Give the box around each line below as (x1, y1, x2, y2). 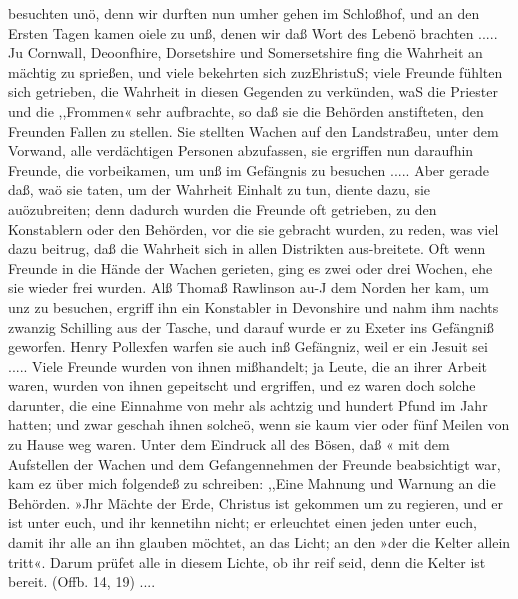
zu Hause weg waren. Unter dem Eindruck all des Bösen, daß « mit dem (8, 434, 450, 455)
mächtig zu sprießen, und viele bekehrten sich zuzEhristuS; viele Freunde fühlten (8, 61, 503, 82)
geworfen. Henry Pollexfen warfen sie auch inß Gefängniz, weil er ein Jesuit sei (8, 336, 488, 357)
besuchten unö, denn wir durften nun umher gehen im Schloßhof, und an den (8, 3, 480, 23)
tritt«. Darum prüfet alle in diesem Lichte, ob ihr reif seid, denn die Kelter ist (8, 551, 486, 572)
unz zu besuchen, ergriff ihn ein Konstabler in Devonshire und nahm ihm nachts (8, 296, 499, 317)
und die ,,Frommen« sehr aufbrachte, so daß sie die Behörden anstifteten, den (8, 100, 484, 121)
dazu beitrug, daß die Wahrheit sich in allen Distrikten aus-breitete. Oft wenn (8, 238, 486, 259)
